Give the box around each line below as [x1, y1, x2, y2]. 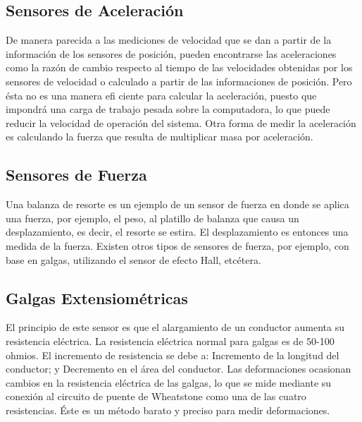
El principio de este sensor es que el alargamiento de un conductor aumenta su [6, 320, 344, 334]
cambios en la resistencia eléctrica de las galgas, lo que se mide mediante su [6, 375, 332, 390]
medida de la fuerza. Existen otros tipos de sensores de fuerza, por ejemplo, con [6, 238, 349, 253]
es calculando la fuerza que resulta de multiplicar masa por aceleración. [6, 129, 313, 144]
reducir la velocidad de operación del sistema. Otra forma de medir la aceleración [6, 115, 356, 130]
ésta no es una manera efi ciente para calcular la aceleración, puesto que [6, 88, 317, 102]
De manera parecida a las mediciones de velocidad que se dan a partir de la [6, 32, 332, 47]
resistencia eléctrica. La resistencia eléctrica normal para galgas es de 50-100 [6, 333, 335, 348]
